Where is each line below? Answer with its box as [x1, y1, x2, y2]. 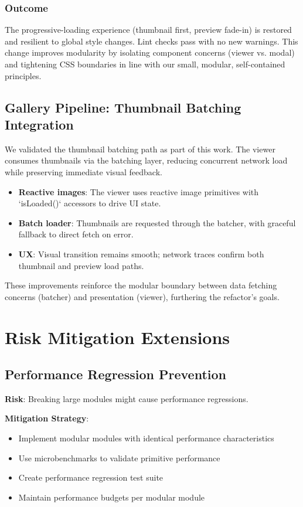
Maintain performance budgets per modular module [18, 491, 205, 503]
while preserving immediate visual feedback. [5, 165, 162, 178]
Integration [5, 115, 74, 133]
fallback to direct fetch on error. [18, 228, 134, 240]
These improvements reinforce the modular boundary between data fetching [5, 279, 277, 291]
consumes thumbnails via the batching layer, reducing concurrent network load [5, 154, 288, 166]
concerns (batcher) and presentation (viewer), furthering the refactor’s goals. [5, 290, 280, 302]
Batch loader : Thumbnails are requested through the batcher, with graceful [18, 216, 296, 229]
